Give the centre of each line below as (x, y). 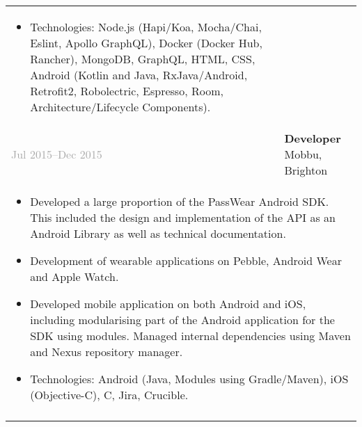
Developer (313, 138)
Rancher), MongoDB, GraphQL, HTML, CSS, (143, 59)
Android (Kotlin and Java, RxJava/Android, (139, 75)
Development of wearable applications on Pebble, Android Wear (186, 260)
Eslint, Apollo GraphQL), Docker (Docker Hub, (146, 43)
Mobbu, (303, 154)
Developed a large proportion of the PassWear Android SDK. (180, 201)
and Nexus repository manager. (107, 352)
